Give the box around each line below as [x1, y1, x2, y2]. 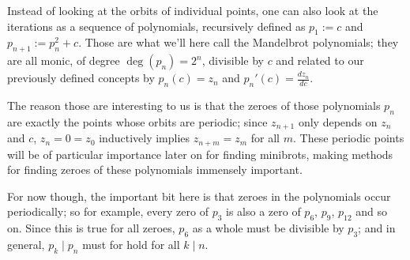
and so [355, 203, 387, 220]
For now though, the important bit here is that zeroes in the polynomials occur [7, 187, 391, 204]
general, [7, 236, 45, 253]
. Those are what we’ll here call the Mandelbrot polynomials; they [78, 34, 399, 51]
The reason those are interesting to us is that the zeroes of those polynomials [7, 96, 381, 113]
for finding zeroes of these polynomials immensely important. [7, 161, 303, 178]
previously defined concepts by [7, 70, 155, 86]
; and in [358, 220, 396, 236]
